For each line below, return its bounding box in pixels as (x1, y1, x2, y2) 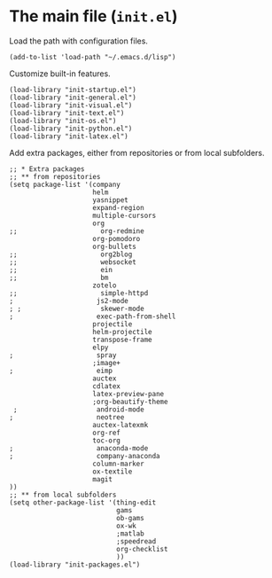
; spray (9, 350, 117, 360)
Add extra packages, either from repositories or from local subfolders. (9, 147, 265, 158)
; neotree (9, 412, 125, 422)
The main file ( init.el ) (9, 6, 179, 27)
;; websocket (9, 257, 137, 267)
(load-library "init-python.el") (9, 124, 133, 133)
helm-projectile (92, 327, 152, 336)
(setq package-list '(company (9, 180, 121, 189)
